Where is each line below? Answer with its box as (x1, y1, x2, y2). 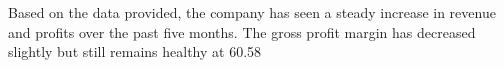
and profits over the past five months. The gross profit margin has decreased (8, 21, 476, 42)
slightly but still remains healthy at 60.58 (8, 41, 262, 62)
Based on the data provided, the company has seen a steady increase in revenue (8, 2, 496, 22)
